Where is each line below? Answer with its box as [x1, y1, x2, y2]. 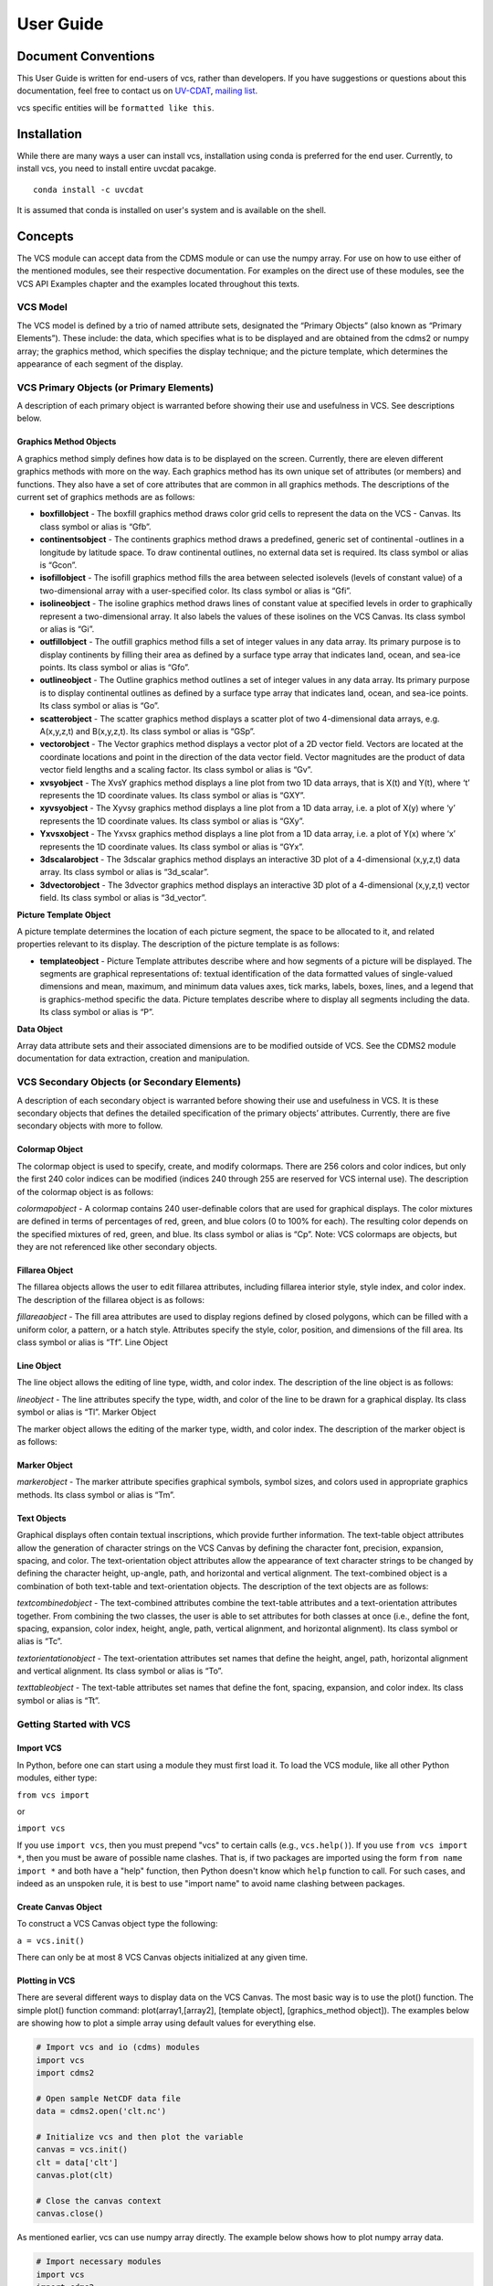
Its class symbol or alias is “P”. [39, 1007, 154, 1018]
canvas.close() [36, 2208, 104, 2219]
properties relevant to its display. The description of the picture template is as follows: [16, 938, 340, 950]
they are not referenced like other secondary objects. [16, 1242, 218, 1253]
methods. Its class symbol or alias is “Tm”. [16, 1489, 175, 1500]
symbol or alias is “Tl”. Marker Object [16, 1406, 157, 1417]
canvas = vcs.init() [36, 2144, 128, 2155]
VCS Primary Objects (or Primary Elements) [16, 380, 215, 393]
